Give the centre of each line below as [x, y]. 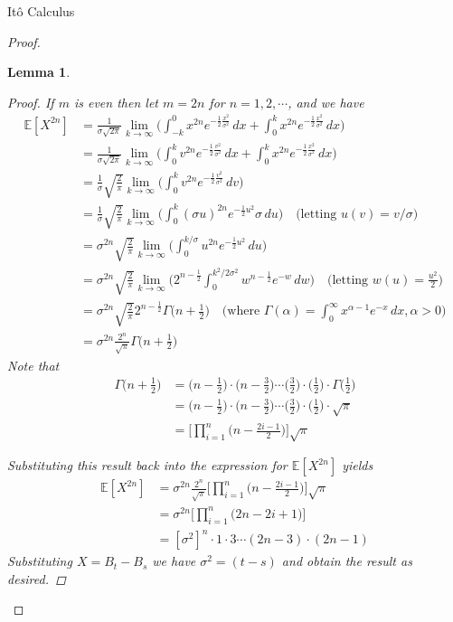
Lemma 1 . [39, 72]
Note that [33, 365]
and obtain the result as [347, 561]
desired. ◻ [37, 578]
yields [358, 465]
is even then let [116, 102]
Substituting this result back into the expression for [147, 465]
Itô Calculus [41, 11]
